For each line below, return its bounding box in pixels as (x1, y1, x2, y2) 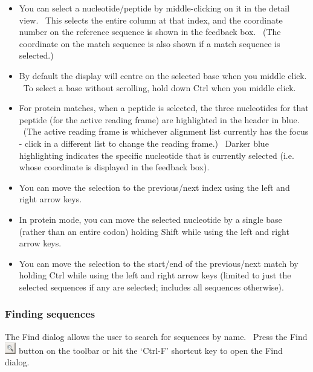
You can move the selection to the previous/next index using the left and (19, 181, 290, 193)
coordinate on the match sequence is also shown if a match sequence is (19, 37, 280, 50)
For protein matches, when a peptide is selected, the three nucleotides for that (19, 101, 309, 114)
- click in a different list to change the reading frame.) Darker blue (19, 136, 269, 149)
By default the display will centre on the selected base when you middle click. (19, 69, 307, 82)
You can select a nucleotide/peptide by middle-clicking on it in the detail (19, 2, 290, 14)
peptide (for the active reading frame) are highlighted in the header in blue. (19, 113, 300, 126)
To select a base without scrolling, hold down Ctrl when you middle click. (23, 81, 296, 94)
